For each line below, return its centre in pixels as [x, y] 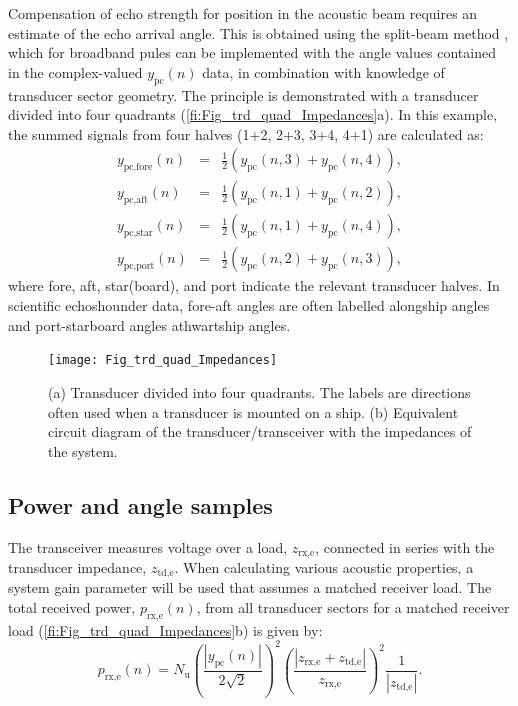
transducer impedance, [77, 566]
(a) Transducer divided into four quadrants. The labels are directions [259, 391]
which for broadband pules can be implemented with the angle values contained [252, 52]
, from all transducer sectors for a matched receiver [353, 607]
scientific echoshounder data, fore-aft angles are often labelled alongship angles [249, 305]
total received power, [72, 607]
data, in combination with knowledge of [323, 71]
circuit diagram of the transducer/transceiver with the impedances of [260, 431]
